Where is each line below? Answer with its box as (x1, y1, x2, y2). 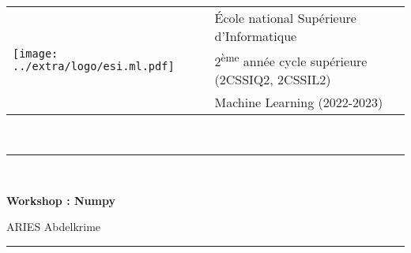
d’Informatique (214, 27, 297, 45)
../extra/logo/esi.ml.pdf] (13, 60, 175, 73)
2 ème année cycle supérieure (214, 50, 368, 71)
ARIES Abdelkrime (6, 218, 101, 235)
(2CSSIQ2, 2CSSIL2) (214, 70, 331, 89)
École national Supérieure (214, 9, 356, 27)
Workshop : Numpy (6, 192, 115, 208)
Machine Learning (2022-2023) (214, 93, 383, 112)
